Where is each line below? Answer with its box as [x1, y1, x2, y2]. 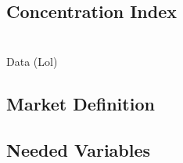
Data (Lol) [6, 53, 58, 69]
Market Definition [6, 91, 155, 115]
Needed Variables [6, 137, 151, 161]
